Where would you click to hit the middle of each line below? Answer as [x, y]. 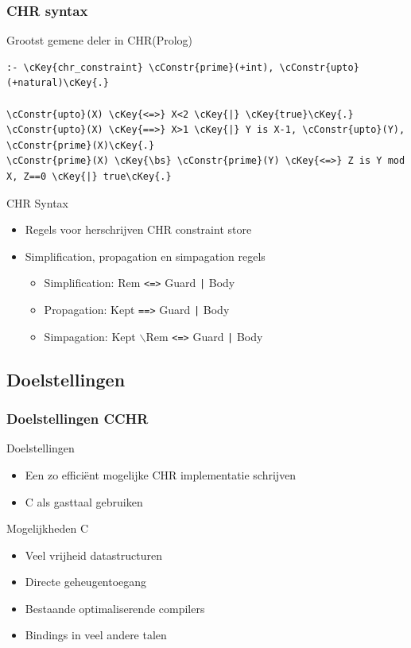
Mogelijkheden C [48, 528]
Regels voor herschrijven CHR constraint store [138, 229]
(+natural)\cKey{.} [58, 83]
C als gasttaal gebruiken [84, 501]
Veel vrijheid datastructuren [93, 555]
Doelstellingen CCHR [78, 419]
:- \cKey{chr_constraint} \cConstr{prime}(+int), [140, 67]
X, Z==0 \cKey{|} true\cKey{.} [89, 176]
